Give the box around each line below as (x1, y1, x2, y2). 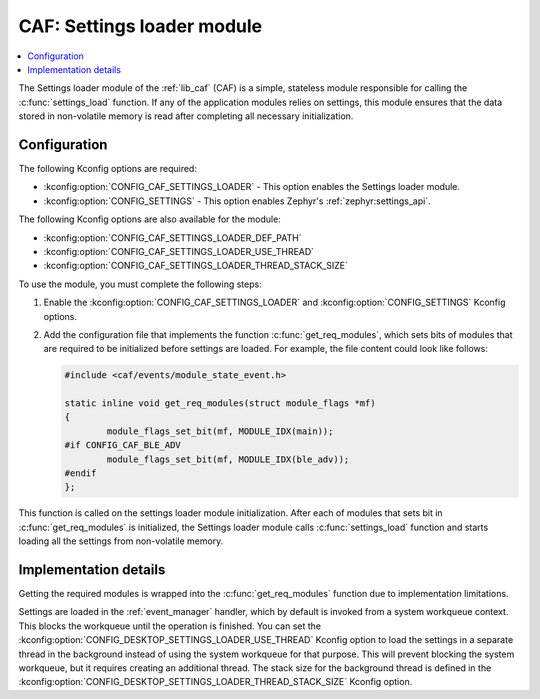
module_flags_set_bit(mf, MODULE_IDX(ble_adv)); (106, 453, 350, 465)
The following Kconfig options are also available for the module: (18, 213, 282, 225)
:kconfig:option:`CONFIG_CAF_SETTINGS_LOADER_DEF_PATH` (43, 231, 302, 244)
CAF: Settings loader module (18, 15, 263, 37)
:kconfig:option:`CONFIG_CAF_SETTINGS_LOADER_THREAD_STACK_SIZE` (43, 260, 349, 272)
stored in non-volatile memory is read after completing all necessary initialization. (18, 110, 354, 122)
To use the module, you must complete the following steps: (18, 278, 262, 290)
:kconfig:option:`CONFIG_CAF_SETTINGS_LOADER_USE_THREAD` (43, 245, 315, 257)
